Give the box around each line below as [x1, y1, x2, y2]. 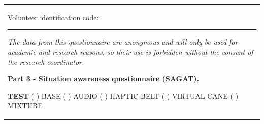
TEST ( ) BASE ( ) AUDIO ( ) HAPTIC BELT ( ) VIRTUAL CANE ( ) [8, 90, 239, 101]
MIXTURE [8, 100, 43, 111]
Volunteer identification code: [8, 12, 99, 22]
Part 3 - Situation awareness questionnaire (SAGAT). [8, 73, 199, 84]
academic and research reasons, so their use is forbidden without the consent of [8, 46, 253, 57]
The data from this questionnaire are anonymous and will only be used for [8, 36, 238, 47]
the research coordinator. [8, 56, 84, 67]
